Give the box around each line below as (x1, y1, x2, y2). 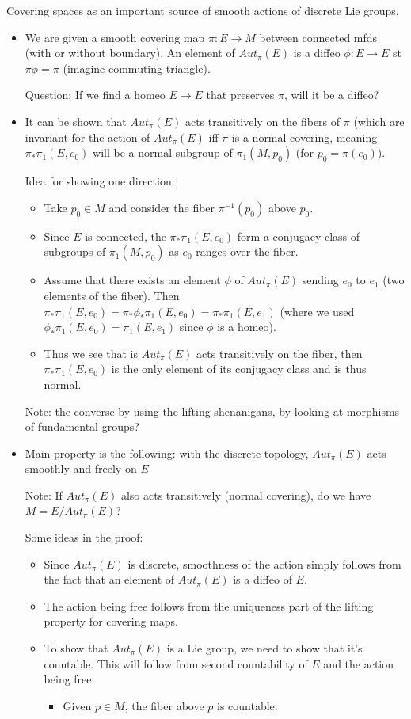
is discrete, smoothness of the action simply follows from (127, 555, 401, 572)
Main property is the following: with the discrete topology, (25, 444, 309, 461)
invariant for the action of (25, 128, 150, 145)
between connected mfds (259, 29, 378, 45)
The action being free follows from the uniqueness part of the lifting (44, 597, 374, 614)
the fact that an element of (44, 571, 175, 588)
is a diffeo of (233, 571, 292, 588)
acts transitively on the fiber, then (196, 344, 363, 361)
